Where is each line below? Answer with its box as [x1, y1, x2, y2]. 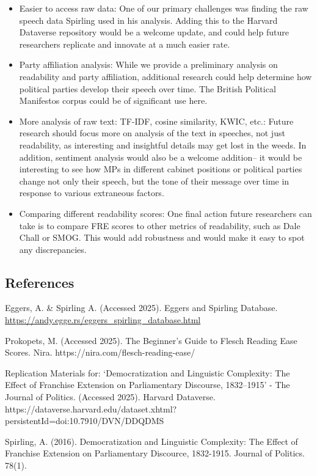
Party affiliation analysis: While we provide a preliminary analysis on [19, 58, 278, 71]
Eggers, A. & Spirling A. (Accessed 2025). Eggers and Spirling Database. [5, 301, 278, 314]
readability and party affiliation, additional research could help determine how [19, 70, 312, 82]
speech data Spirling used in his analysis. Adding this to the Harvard [19, 13, 278, 26]
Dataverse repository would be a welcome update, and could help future [19, 26, 289, 38]
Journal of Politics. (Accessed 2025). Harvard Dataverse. [5, 390, 216, 403]
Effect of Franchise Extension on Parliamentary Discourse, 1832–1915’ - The [5, 378, 290, 391]
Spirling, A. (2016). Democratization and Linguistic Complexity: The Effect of [5, 434, 298, 447]
